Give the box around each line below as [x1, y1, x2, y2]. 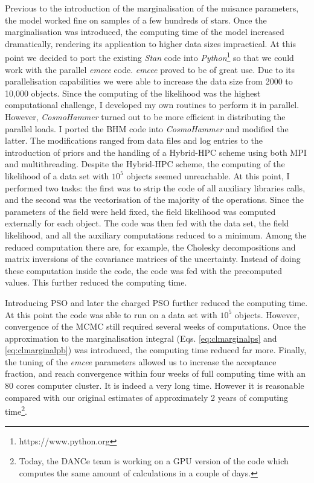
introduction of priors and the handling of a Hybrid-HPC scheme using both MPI [5, 146, 307, 158]
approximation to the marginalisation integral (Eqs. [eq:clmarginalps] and [5, 331, 277, 344]
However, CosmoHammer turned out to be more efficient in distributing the [5, 110, 286, 123]
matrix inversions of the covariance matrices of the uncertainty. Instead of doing [5, 252, 301, 265]
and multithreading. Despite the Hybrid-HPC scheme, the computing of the [5, 158, 285, 170]
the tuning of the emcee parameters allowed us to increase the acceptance [5, 355, 277, 368]
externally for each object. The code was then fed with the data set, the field [5, 217, 289, 229]
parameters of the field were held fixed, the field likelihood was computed [5, 205, 276, 217]
